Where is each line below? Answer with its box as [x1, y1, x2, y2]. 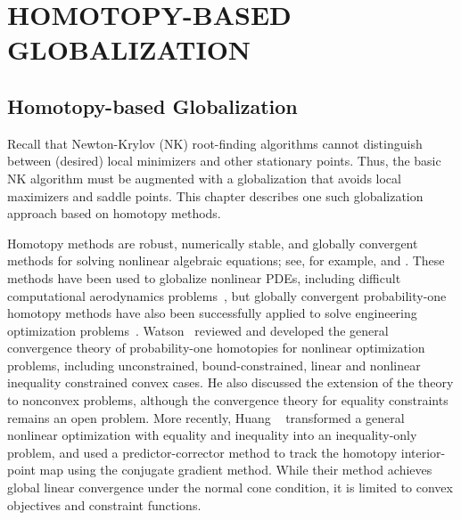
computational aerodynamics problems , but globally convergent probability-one [7, 286, 447, 305]
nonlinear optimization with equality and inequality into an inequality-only [7, 426, 417, 444]
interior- [400, 443, 446, 461]
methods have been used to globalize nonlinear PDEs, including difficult [7, 268, 401, 287]
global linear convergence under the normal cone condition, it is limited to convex [7, 478, 453, 497]
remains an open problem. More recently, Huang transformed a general [7, 408, 405, 427]
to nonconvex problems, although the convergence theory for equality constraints [7, 391, 449, 410]
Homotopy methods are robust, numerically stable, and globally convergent [7, 233, 418, 252]
